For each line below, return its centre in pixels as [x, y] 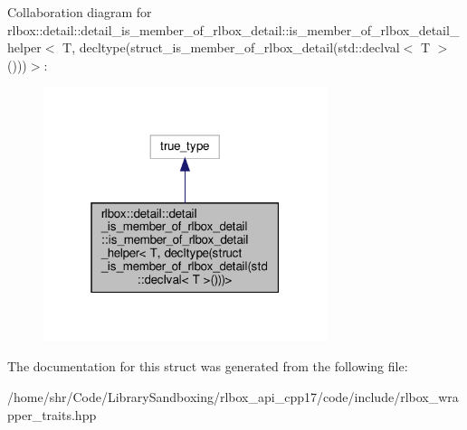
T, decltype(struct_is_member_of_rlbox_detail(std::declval [231, 47]
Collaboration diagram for [80, 12]
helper [24, 47]
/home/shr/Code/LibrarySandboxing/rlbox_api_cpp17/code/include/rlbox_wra [233, 396]
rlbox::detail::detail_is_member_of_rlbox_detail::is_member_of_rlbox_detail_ [233, 29]
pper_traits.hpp [52, 414]
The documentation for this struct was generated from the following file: [208, 366]
